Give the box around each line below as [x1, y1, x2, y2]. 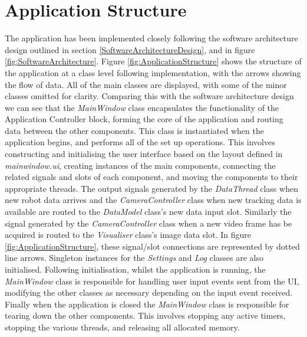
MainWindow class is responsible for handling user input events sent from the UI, [5, 274, 299, 287]
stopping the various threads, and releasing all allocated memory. [5, 320, 240, 333]
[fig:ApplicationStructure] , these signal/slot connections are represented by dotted [5, 240, 300, 252]
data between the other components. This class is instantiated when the [5, 124, 264, 136]
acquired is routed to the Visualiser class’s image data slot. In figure [5, 228, 252, 241]
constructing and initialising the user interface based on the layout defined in [5, 148, 283, 160]
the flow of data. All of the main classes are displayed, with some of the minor [5, 78, 287, 90]
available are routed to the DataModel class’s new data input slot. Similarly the [5, 205, 292, 218]
